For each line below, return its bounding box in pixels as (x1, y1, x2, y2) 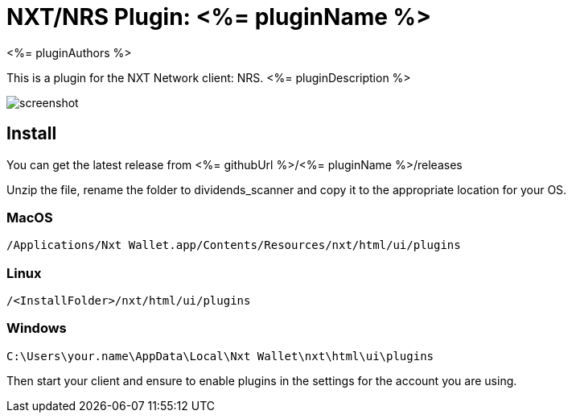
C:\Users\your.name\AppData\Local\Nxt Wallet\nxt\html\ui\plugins (6, 349, 434, 363)
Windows (6, 320, 67, 337)
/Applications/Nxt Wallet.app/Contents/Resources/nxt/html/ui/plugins (6, 239, 461, 252)
